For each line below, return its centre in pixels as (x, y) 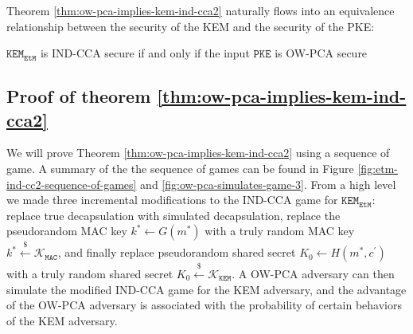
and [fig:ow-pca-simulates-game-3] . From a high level (268, 184)
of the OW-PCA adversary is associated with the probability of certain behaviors (205, 305)
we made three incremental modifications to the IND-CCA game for (172, 200)
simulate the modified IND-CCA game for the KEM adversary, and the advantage (206, 289)
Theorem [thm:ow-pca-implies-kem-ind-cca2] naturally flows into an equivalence (201, 10)
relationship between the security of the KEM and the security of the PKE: (191, 26)
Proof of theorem (79, 96)
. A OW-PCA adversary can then (313, 273)
